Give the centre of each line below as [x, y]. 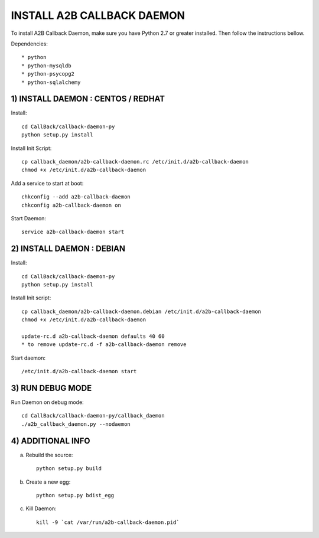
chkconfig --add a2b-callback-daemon [76, 197]
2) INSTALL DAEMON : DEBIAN [68, 249]
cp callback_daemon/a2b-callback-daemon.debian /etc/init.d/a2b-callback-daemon [141, 311]
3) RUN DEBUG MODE [51, 388]
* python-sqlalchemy [51, 82]
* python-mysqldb [46, 66]
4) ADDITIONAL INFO [51, 441]
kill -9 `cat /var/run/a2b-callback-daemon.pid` [108, 522]
